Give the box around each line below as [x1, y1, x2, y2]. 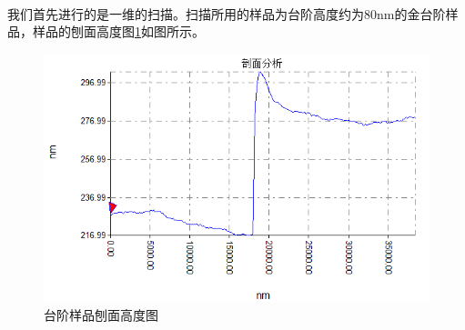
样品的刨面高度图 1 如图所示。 [32, 22, 205, 41]
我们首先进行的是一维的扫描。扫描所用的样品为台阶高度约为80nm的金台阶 [7, 4, 446, 23]
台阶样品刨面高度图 [44, 305, 158, 325]
